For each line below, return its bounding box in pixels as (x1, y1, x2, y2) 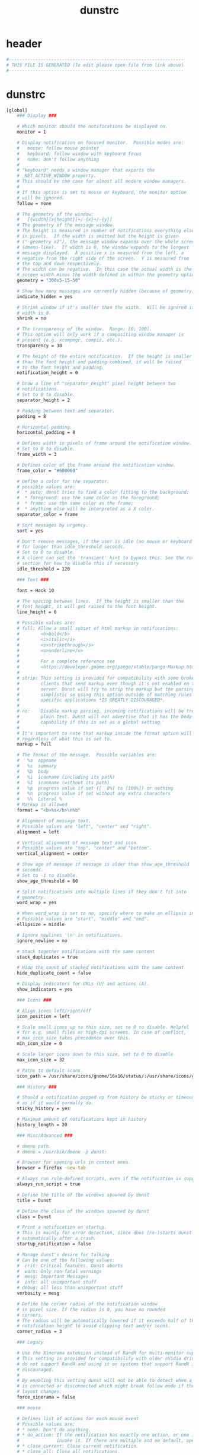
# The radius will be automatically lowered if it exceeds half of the (17, 1317, 197, 1324)
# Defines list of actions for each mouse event (17, 1415, 139, 1422)
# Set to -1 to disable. (17, 872, 78, 879)
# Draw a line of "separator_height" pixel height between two (17, 381, 176, 386)
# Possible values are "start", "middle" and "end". (17, 916, 150, 922)
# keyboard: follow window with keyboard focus (17, 151, 142, 157)
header (6, 37, 43, 50)
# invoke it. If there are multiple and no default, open (17, 1438, 197, 1444)
